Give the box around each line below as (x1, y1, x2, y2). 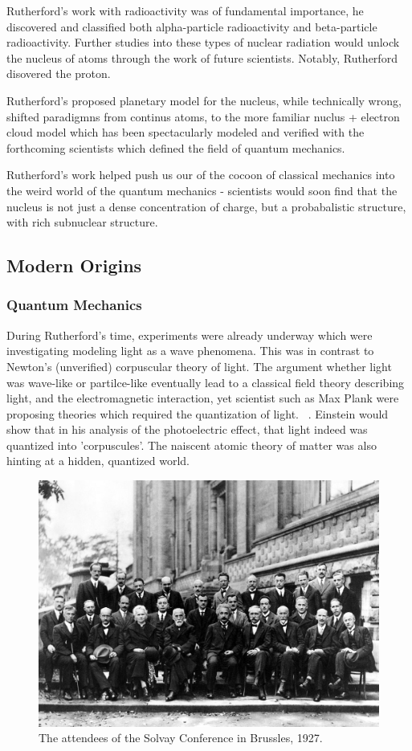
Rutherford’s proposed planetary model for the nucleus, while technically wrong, (6, 92, 402, 108)
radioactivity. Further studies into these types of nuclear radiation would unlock (6, 34, 400, 51)
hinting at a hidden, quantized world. (6, 452, 190, 469)
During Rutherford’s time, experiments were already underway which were (6, 326, 373, 343)
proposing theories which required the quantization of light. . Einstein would (6, 405, 389, 422)
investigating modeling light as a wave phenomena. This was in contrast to (6, 342, 374, 359)
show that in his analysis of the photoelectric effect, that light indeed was (6, 421, 368, 438)
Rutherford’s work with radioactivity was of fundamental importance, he (6, 2, 364, 18)
